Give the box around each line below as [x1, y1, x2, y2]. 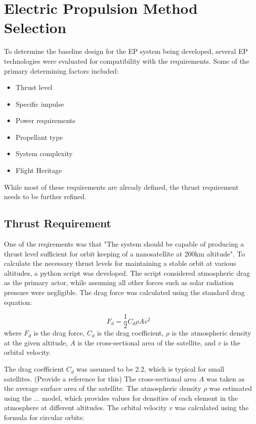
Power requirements [15, 115, 76, 126]
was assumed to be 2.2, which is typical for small [76, 364, 224, 374]
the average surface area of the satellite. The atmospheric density [4, 383, 202, 393]
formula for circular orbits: [4, 412, 85, 423]
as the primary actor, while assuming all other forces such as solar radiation [4, 277, 234, 288]
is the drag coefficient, [97, 328, 164, 338]
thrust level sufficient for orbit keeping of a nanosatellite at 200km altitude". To [4, 248, 245, 258]
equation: [4, 297, 32, 307]
